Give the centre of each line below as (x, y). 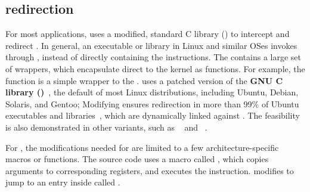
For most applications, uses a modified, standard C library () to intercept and (148, 34)
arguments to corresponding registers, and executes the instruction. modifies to (150, 170)
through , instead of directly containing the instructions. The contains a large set (154, 57)
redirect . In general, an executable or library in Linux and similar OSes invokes (151, 45)
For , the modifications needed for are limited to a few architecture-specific (142, 147)
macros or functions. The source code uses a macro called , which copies (137, 159)
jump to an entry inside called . (63, 182)
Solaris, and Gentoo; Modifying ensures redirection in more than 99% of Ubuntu (152, 103)
